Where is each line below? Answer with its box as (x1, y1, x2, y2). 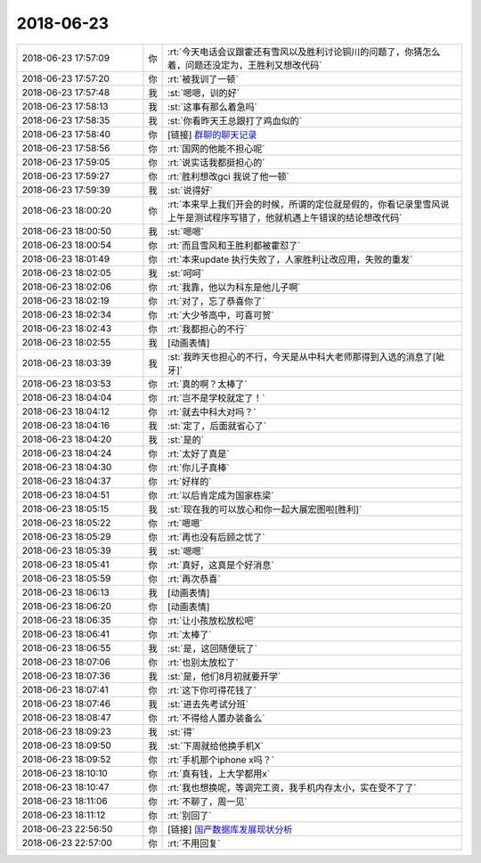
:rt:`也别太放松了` (167, 655, 240, 668)
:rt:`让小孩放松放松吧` (167, 615, 257, 627)
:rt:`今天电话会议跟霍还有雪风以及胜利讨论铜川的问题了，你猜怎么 (167, 45, 441, 58)
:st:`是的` (167, 433, 205, 445)
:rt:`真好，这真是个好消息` (167, 558, 275, 571)
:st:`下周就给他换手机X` (167, 739, 265, 752)
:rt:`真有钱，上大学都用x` (167, 767, 271, 779)
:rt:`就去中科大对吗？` (167, 405, 257, 418)
